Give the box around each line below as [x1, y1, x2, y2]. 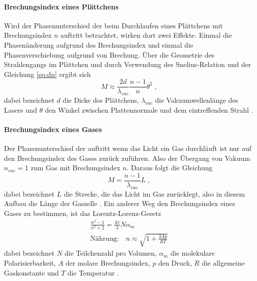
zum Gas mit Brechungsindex [30, 162, 120, 173]
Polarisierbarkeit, [4, 258, 56, 268]
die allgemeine [201, 258, 245, 268]
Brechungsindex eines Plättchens [4, 1, 119, 11]
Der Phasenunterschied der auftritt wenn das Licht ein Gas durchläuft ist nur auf [4, 143, 252, 153]
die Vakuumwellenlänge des [155, 95, 238, 105]
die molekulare [170, 248, 215, 258]
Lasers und [4, 104, 37, 115]
